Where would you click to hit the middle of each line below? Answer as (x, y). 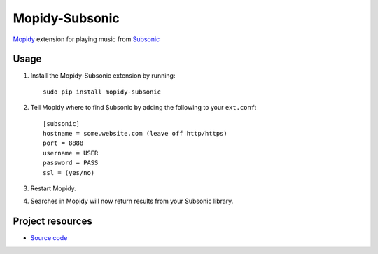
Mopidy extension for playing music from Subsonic (86, 39)
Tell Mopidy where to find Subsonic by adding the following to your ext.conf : (143, 108)
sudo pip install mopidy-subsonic (102, 92)
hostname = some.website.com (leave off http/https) (135, 134)
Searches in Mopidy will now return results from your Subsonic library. (132, 201)
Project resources (52, 221)
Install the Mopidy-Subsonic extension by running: (103, 76)
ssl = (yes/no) (69, 172)
